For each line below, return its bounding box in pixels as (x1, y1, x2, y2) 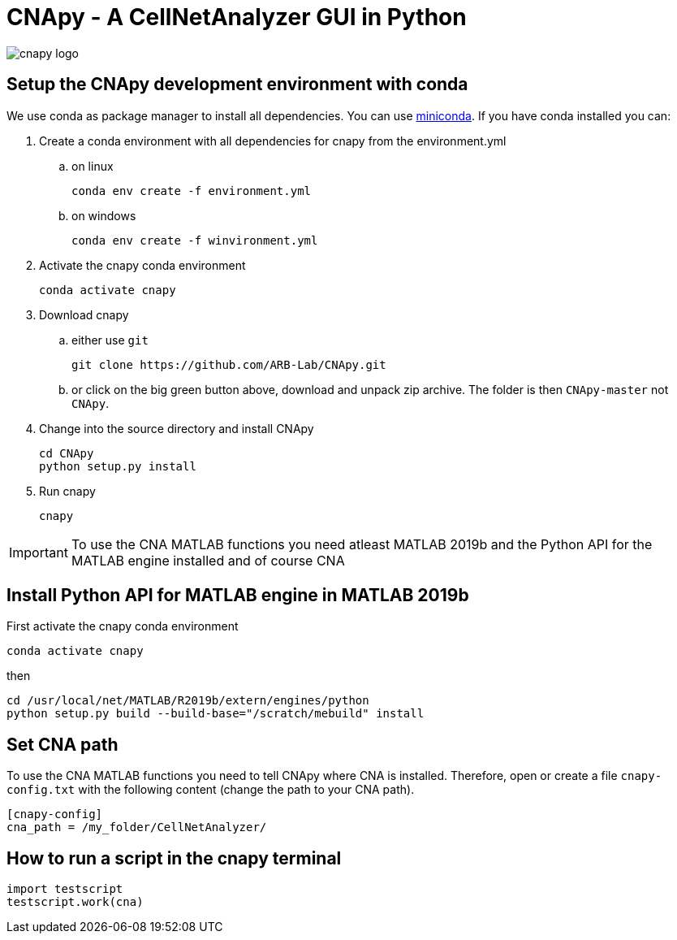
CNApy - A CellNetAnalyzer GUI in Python (6, 3, 467, 31)
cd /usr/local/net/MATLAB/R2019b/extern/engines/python (6, 694, 369, 708)
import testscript (6, 882, 123, 896)
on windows (71, 208, 136, 223)
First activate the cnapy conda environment (6, 619, 239, 634)
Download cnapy (39, 307, 129, 322)
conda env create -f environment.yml (71, 184, 312, 197)
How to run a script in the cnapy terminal (6, 847, 342, 869)
